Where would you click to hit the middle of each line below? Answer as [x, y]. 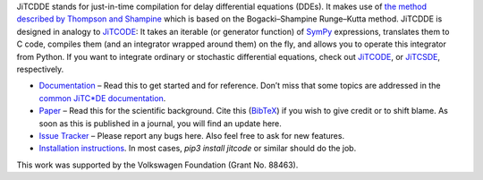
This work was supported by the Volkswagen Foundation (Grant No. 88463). [157, 165]
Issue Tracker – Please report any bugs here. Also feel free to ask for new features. [191, 135]
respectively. [40, 69]
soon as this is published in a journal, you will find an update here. [160, 123]
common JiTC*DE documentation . [102, 98]
